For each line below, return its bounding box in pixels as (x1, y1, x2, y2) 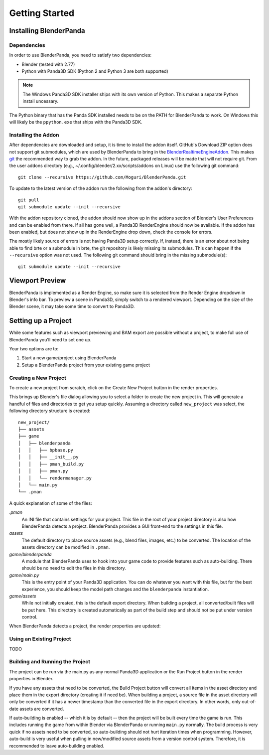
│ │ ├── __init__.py (18, 454, 79, 460)
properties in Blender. (9, 676, 54, 682)
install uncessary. (22, 98, 59, 104)
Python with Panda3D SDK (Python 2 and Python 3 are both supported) (21, 68, 169, 74)
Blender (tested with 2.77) (21, 61, 75, 67)
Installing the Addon (9, 131, 59, 138)
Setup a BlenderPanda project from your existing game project (21, 362, 150, 368)
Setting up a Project (9, 316, 72, 325)
